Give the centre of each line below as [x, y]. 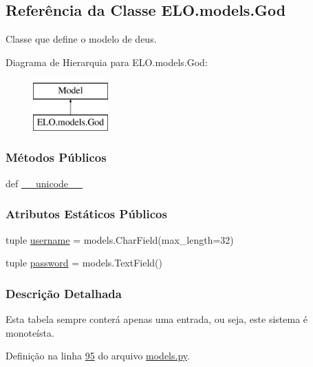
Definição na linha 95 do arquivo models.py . [98, 356]
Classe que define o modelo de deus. [81, 39]
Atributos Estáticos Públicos [86, 214]
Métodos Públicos [56, 157]
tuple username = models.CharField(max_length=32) [120, 239]
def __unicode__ [44, 183]
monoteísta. [30, 332]
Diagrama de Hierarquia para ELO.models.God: [107, 62]
